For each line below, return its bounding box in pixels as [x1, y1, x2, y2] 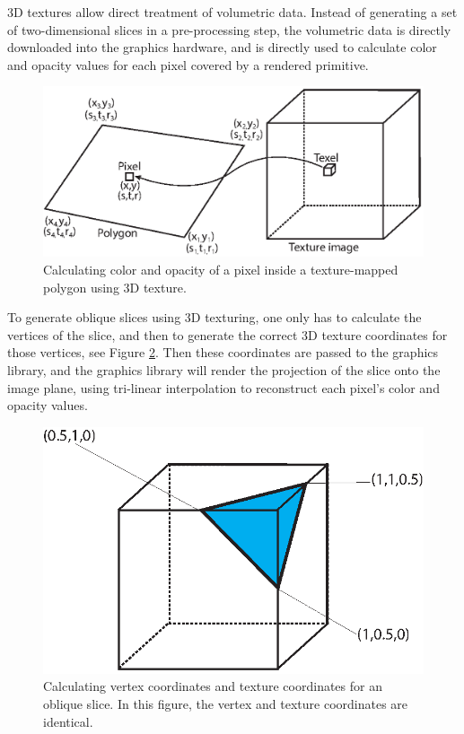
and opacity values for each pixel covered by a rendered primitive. [7, 55, 369, 74]
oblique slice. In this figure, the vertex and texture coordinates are [43, 695, 408, 713]
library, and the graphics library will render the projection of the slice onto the [7, 360, 441, 379]
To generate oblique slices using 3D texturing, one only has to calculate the [7, 308, 422, 327]
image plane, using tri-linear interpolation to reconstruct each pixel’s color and [7, 378, 440, 397]
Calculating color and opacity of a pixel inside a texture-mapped [43, 260, 398, 279]
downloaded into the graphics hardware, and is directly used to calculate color [7, 38, 437, 57]
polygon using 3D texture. [43, 277, 187, 296]
